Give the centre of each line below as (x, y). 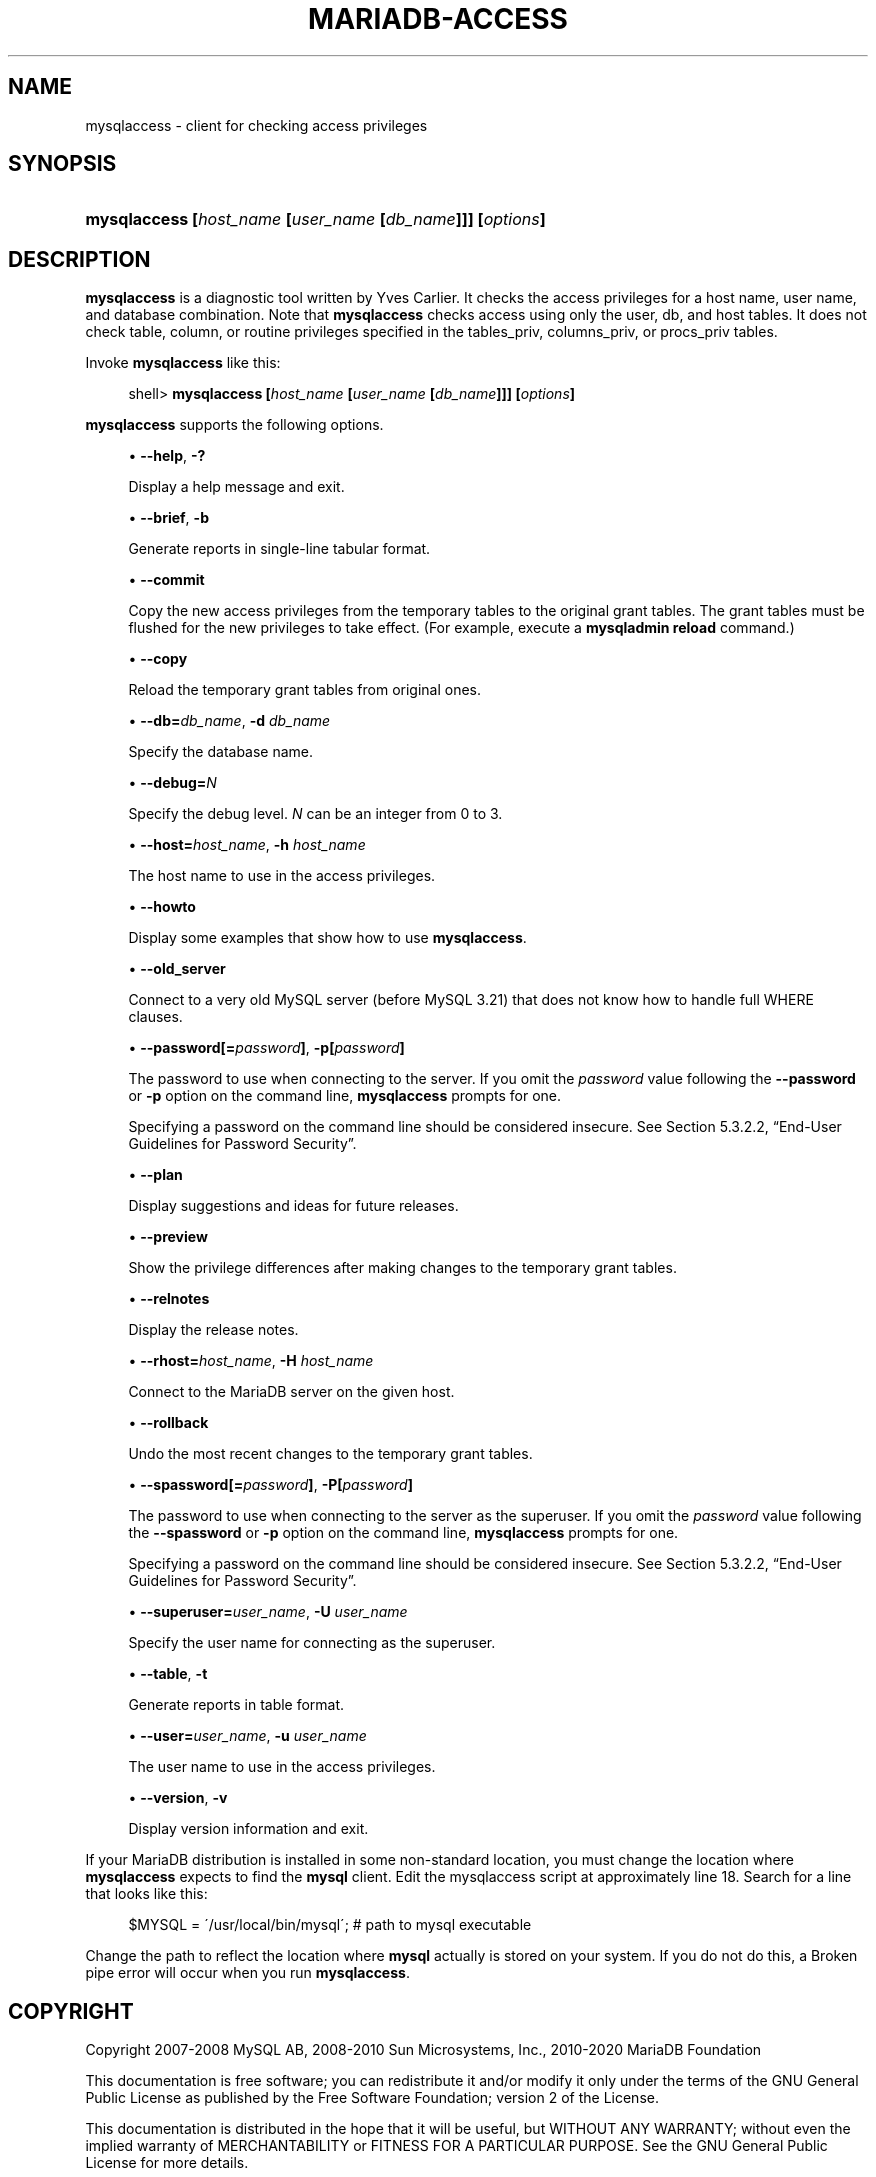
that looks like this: (146, 1894)
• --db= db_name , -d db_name (229, 721)
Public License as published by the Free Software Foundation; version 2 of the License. (372, 2098)
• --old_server (177, 969)
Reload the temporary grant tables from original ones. (305, 690)
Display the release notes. (213, 1330)
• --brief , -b (168, 518)
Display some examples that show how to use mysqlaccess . (327, 938)
